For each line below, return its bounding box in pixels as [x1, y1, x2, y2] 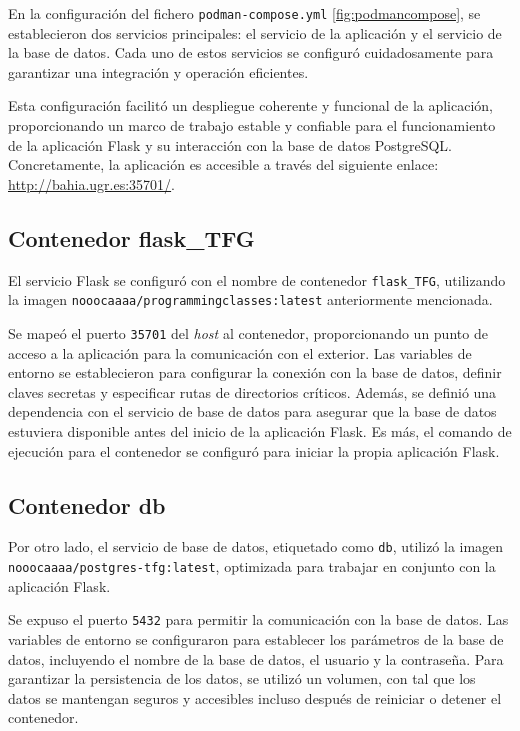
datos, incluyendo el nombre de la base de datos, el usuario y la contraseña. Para [8, 648, 504, 669]
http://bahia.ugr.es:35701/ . [8, 173, 176, 194]
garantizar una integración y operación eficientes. [8, 61, 309, 82]
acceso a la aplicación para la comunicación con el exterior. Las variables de [8, 342, 472, 363]
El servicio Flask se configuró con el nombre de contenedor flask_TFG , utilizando [8, 269, 506, 290]
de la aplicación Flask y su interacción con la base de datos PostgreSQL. [8, 134, 452, 155]
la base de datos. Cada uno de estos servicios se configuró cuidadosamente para [8, 42, 494, 63]
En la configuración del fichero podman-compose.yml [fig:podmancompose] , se [8, 3, 481, 23]
